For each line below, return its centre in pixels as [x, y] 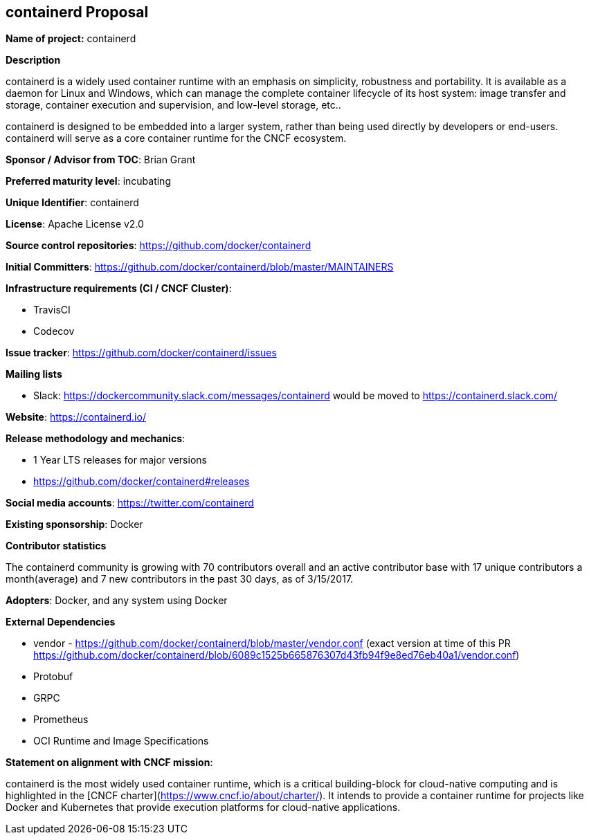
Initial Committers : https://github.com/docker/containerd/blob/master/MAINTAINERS [200, 267]
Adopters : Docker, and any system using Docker [117, 601]
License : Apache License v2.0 [75, 224]
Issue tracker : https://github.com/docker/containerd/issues [141, 353]
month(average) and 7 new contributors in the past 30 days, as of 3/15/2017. [180, 579]
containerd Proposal [77, 12]
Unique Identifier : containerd [72, 203]
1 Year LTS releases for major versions [120, 460]
